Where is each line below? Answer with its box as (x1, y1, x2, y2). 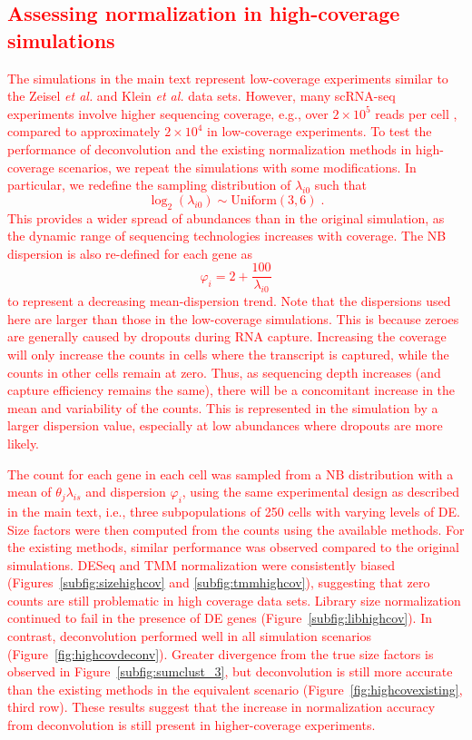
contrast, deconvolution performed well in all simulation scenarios (7, 627, 372, 646)
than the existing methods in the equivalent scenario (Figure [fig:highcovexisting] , (7, 679, 463, 698)
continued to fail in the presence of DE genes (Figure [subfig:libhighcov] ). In (7, 608, 433, 627)
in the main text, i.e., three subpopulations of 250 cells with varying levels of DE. (7, 501, 460, 520)
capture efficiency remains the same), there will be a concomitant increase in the (7, 380, 456, 400)
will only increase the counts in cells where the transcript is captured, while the (7, 344, 449, 363)
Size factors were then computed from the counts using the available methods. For (7, 519, 465, 538)
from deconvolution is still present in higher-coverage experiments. (7, 715, 376, 735)
